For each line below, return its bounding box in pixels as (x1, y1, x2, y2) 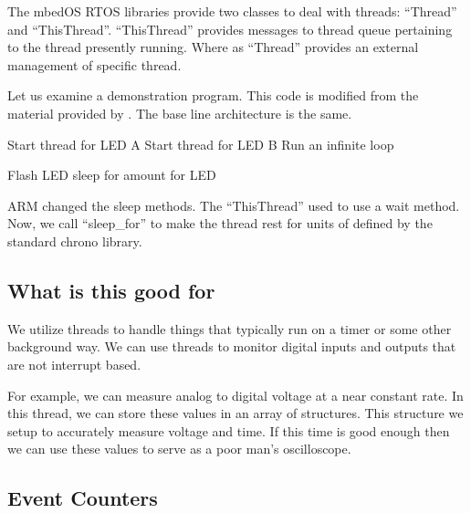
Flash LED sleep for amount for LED (7, 165, 216, 184)
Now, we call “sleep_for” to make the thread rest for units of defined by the (7, 214, 433, 233)
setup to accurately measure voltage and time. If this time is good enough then (7, 421, 450, 440)
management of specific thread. (7, 55, 182, 74)
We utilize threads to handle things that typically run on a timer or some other (7, 319, 452, 338)
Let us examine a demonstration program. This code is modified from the (7, 86, 419, 105)
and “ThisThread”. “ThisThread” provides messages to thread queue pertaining (7, 19, 453, 38)
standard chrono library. (7, 231, 142, 250)
